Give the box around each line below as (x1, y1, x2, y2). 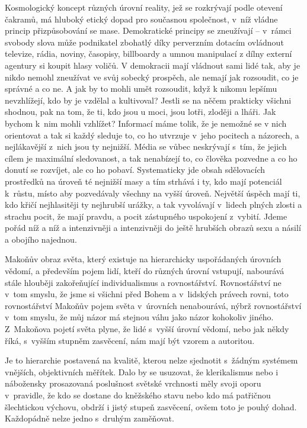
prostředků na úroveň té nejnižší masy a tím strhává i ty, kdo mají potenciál (5, 175, 282, 187)
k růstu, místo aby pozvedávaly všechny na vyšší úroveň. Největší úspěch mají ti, (5, 186, 300, 199)
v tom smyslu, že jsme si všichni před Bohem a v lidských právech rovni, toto (5, 288, 289, 300)
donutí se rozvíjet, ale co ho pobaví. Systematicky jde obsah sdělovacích (5, 163, 265, 176)
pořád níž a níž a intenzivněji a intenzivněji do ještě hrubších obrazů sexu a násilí (5, 221, 301, 234)
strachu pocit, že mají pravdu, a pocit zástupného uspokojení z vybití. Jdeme (5, 210, 287, 222)
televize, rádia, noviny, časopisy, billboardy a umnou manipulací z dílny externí (5, 47, 292, 60)
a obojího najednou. (5, 233, 77, 245)
